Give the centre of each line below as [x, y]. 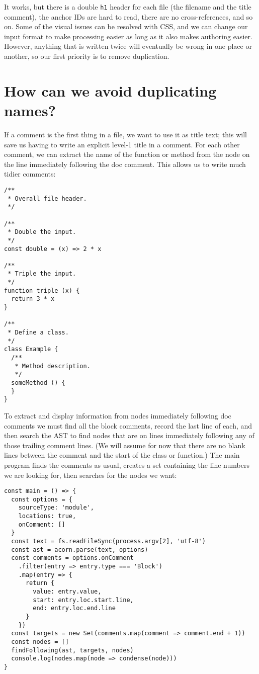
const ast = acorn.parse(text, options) [80, 550]
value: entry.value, [67, 592]
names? [30, 110]
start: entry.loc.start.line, [83, 600]
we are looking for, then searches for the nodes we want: [91, 475]
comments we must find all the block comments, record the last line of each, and [128, 425]
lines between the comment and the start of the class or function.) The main [122, 455]
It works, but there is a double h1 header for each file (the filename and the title [128, 7]
